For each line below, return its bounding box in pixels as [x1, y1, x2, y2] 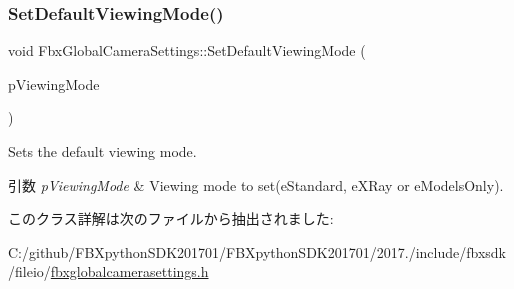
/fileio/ [8, 261, 51, 282]
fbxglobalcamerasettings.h [50, 261, 209, 282]
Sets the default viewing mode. [8, 141, 197, 161]
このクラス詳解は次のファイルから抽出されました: [8, 208, 334, 229]
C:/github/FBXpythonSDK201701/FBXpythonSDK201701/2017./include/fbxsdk [8, 241, 506, 262]
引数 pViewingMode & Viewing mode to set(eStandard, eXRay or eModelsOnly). [8, 174, 504, 195]
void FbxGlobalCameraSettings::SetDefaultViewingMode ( [8, 40, 366, 61]
